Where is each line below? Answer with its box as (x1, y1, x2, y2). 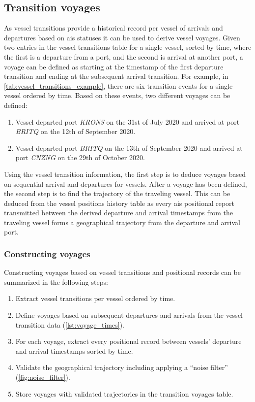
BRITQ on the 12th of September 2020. (15, 126, 136, 136)
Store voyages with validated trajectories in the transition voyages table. (15, 388, 233, 399)
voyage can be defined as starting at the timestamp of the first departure (4, 61, 224, 71)
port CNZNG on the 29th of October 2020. (15, 152, 145, 163)
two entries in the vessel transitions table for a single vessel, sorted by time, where (4, 42, 252, 52)
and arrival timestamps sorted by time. (15, 345, 133, 356)
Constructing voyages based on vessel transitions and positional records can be (4, 267, 241, 277)
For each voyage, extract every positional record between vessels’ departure (15, 336, 242, 346)
